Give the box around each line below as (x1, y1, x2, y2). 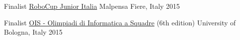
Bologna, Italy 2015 (4, 27, 63, 37)
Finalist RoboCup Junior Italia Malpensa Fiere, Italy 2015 (4, 1, 180, 11)
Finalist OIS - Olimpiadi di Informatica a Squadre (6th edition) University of (4, 17, 236, 27)
